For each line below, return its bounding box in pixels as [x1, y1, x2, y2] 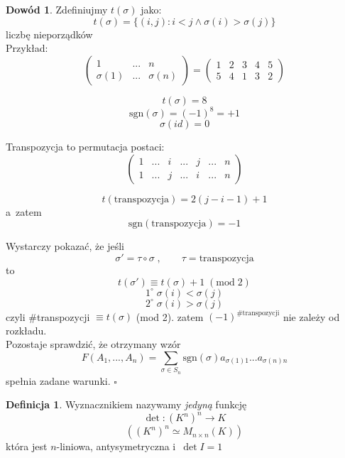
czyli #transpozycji [6, 309, 90, 324]
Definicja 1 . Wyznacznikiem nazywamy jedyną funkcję [6, 397, 247, 412]
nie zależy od [283, 309, 340, 324]
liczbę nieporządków [6, 26, 93, 41]
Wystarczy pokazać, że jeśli [6, 239, 125, 253]
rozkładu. [6, 322, 47, 337]
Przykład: [6, 40, 48, 55]
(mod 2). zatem [136, 309, 204, 324]
